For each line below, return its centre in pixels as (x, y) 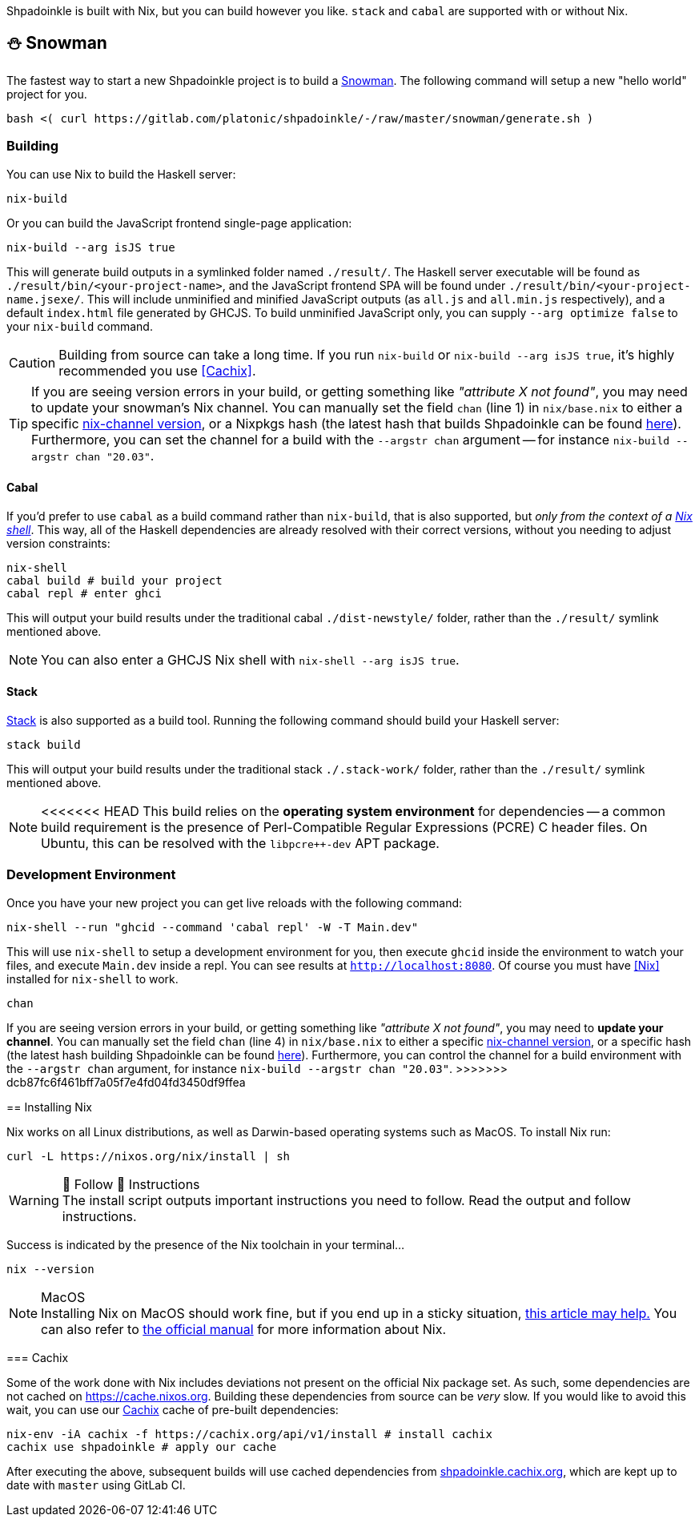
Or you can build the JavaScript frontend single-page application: (179, 223)
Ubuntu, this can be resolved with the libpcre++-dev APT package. (240, 844)
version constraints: (58, 543)
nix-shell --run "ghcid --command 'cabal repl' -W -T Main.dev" (213, 927)
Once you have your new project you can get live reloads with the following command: (235, 902)
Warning (34, 1200)
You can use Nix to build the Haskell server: (121, 174)
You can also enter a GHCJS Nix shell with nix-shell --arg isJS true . (250, 659)
